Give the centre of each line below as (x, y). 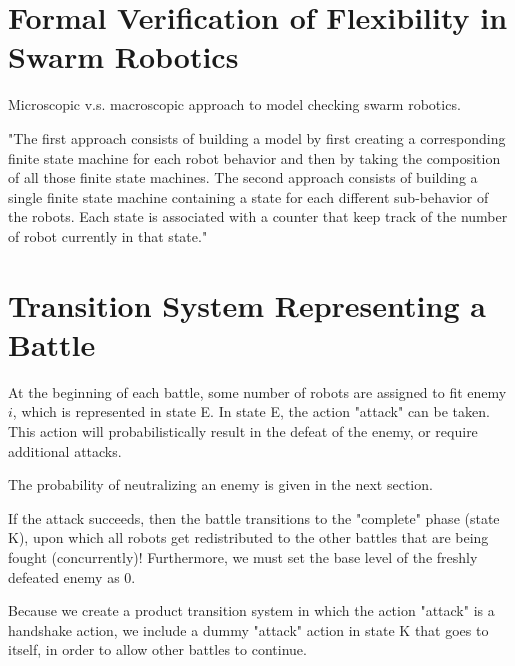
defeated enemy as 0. (72, 576)
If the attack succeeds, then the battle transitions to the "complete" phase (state (254, 517)
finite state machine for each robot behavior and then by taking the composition (254, 157)
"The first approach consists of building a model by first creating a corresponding (257, 137)
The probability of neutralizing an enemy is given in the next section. (220, 484)
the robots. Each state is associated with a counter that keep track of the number (258, 216)
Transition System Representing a (247, 304)
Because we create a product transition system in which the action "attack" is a (251, 610)
